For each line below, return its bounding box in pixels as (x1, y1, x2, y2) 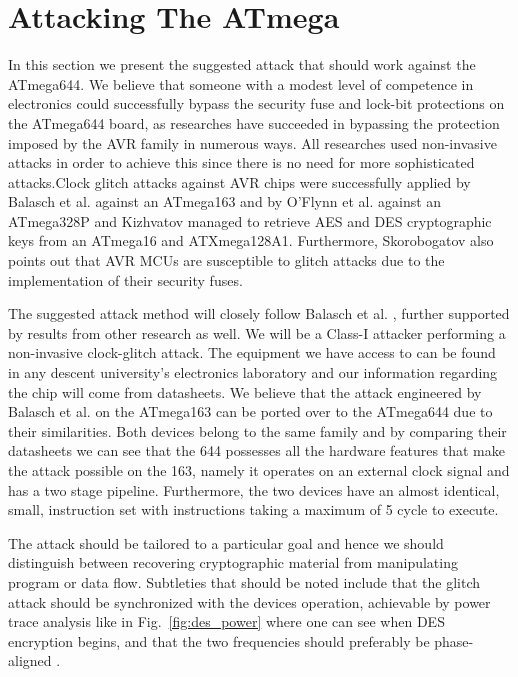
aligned (8, 650, 52, 671)
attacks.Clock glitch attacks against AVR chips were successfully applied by (8, 171, 471, 192)
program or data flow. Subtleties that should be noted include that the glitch (8, 571, 481, 592)
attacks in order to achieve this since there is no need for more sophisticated (8, 152, 475, 173)
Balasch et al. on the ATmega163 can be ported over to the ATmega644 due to (8, 401, 493, 422)
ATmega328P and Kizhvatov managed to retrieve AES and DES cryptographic (8, 210, 492, 231)
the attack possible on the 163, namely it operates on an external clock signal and (8, 460, 510, 480)
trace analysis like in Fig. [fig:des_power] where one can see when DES (8, 611, 445, 632)
